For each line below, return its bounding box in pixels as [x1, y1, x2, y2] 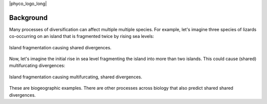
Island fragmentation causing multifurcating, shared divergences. [9, 74, 142, 80]
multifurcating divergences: [9, 63, 65, 69]
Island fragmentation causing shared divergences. [9, 44, 112, 50]
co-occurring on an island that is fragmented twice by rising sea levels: [9, 34, 154, 39]
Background [9, 13, 48, 22]
